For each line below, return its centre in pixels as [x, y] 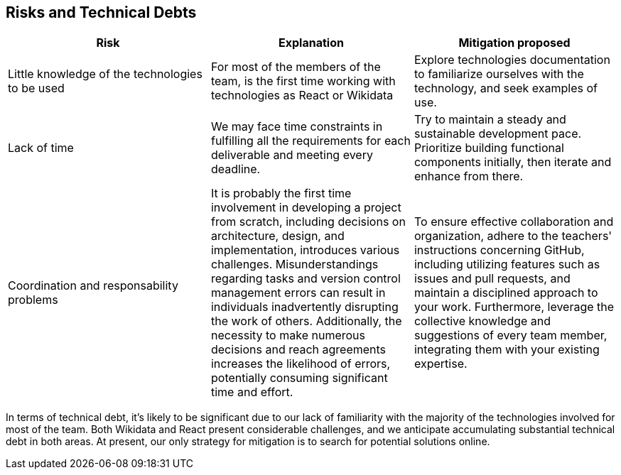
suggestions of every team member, [511, 335]
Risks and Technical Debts [101, 12]
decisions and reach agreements [298, 350]
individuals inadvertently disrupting [304, 307]
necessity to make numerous [288, 335]
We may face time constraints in [297, 127]
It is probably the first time [281, 193]
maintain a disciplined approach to [506, 293]
